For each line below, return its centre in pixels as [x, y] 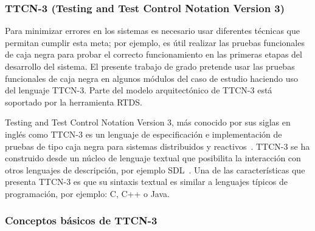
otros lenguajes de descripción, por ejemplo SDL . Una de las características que [155, 169]
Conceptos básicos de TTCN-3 [81, 220]
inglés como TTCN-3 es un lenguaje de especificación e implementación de [144, 134]
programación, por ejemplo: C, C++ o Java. [87, 193]
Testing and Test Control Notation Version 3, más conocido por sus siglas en [148, 122]
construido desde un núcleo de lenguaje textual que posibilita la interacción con [153, 158]
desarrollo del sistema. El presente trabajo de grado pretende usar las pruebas [150, 66]
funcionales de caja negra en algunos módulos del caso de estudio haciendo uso [151, 78]
